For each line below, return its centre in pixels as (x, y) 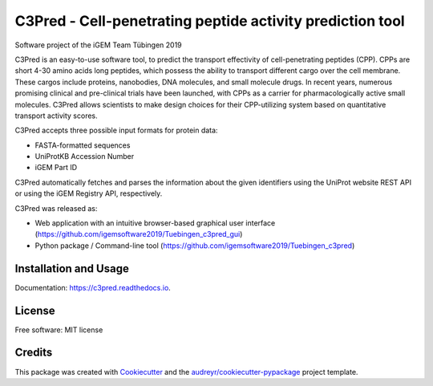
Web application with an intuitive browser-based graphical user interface (155, 223)
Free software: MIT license (59, 330)
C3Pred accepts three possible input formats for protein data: (116, 130)
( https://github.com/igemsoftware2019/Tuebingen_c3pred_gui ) (139, 234)
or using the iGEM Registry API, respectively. (89, 193)
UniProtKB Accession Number (85, 156)
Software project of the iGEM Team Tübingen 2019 (98, 45)
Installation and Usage (72, 268)
